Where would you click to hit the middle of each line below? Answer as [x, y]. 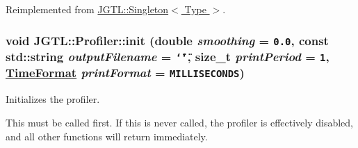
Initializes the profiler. [53, 99]
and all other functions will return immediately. [107, 136]
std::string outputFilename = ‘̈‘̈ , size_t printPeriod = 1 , [168, 56]
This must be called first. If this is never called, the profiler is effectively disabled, [179, 122]
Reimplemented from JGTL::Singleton [87, 9]
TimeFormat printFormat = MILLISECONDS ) [125, 73]
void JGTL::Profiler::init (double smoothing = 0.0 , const [167, 40]
